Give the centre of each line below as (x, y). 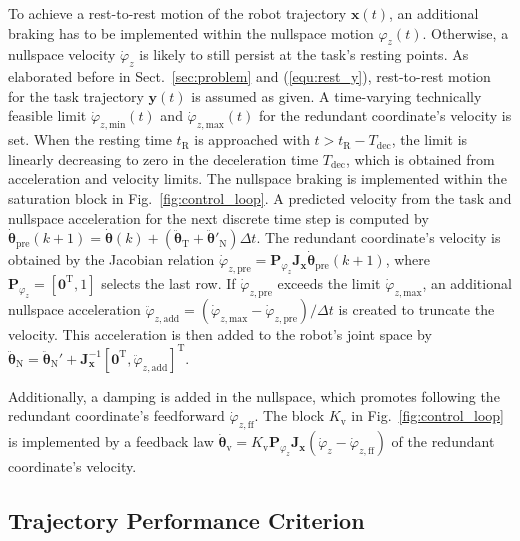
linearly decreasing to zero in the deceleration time (163, 158)
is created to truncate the (416, 308)
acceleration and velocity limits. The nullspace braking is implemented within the (257, 178)
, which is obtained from (420, 158)
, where (407, 259)
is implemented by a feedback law (111, 441)
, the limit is (429, 139)
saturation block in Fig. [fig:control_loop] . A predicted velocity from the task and (260, 197)
